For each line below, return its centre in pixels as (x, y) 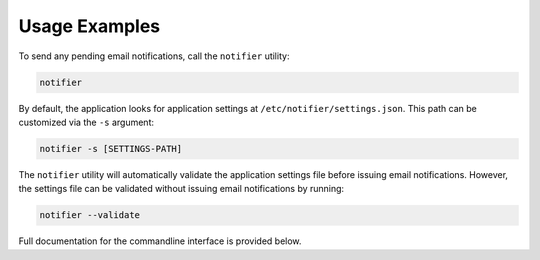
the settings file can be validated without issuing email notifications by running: (181, 189)
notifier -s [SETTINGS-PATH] (111, 148)
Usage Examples (89, 26)
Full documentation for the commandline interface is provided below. (160, 241)
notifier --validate (89, 215)
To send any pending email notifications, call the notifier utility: (154, 56)
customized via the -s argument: (86, 122)
